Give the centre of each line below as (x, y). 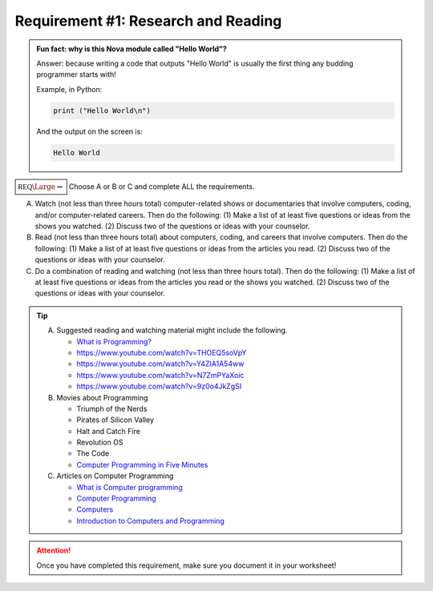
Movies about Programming (102, 397)
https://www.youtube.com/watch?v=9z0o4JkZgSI (159, 386)
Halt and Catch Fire (108, 431)
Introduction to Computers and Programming (150, 521)
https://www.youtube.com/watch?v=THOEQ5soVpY (162, 352)
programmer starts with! (76, 74)
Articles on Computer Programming (115, 476)
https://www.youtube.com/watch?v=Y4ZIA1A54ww (160, 364)
